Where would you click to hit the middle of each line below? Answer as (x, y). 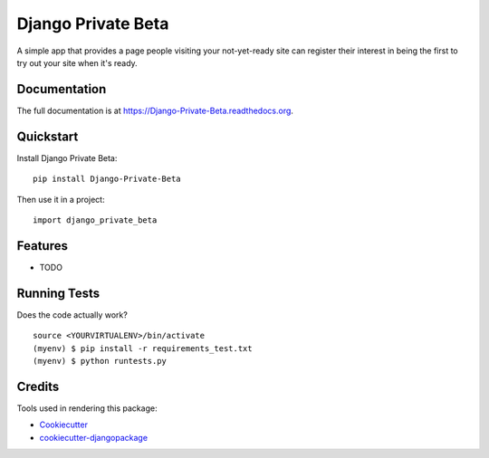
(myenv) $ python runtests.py (100, 361)
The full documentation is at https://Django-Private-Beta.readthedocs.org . (155, 110)
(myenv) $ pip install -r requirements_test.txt (143, 348)
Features (42, 246)
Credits (38, 386)
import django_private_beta (95, 220)
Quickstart (48, 136)
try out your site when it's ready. (77, 62)
